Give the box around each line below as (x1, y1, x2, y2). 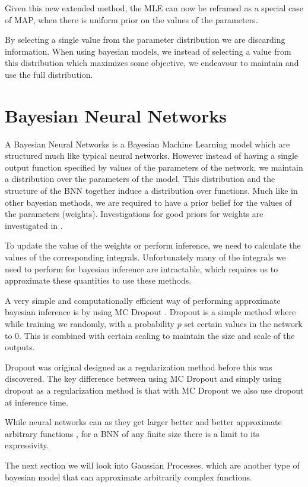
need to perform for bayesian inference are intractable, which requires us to (5, 262, 278, 275)
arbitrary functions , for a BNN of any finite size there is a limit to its (5, 427, 259, 439)
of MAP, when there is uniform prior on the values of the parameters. (5, 13, 258, 26)
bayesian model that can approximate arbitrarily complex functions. (5, 470, 252, 483)
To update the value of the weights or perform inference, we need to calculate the (5, 239, 301, 252)
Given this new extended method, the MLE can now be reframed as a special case (5, 2, 303, 14)
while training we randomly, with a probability (5, 318, 175, 329)
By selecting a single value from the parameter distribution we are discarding (5, 33, 285, 46)
